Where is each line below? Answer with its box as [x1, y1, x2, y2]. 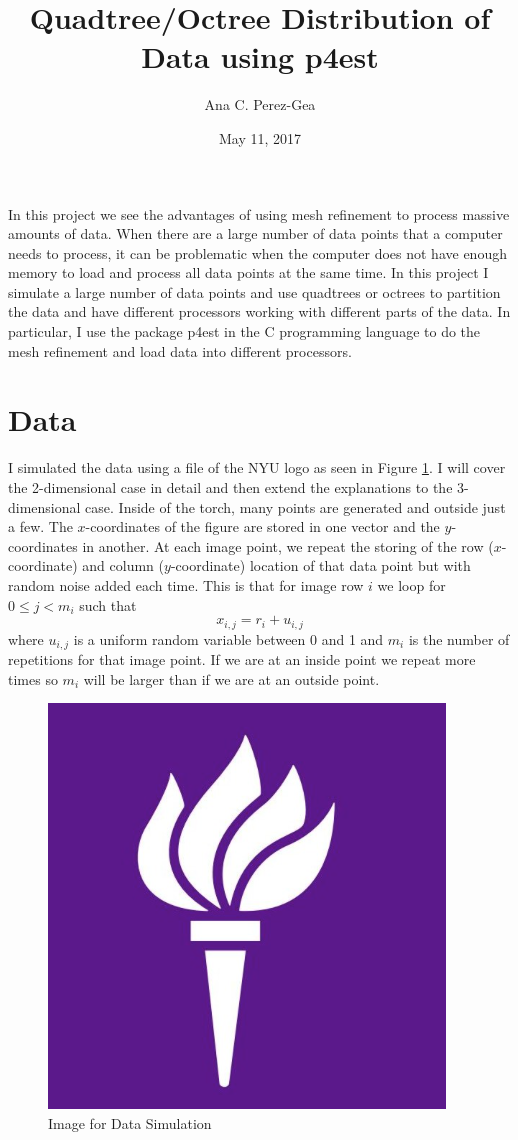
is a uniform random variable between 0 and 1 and [73, 628, 384, 649]
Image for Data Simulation [48, 1112, 212, 1133]
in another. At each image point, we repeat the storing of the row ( [82, 535, 494, 556]
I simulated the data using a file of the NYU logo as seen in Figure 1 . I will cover [8, 457, 506, 478]
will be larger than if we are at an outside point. [83, 668, 380, 689]
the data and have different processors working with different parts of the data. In [8, 301, 511, 322]
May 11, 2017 [218, 127, 302, 148]
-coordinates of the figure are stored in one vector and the [85, 516, 440, 537]
